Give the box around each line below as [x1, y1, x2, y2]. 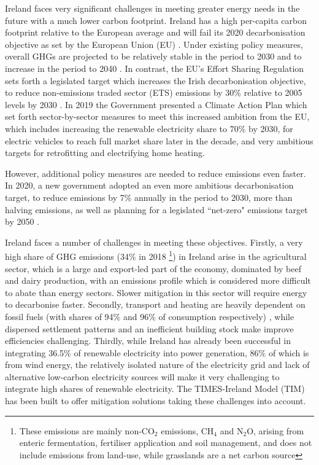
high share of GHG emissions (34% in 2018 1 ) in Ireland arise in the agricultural [5, 248, 307, 262]
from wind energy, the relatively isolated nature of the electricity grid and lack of [5, 358, 310, 371]
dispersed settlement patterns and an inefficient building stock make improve [5, 322, 294, 335]
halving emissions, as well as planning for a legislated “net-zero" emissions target [5, 203, 308, 216]
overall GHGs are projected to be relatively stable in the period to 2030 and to [5, 50, 302, 63]
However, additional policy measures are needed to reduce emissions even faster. [5, 166, 306, 179]
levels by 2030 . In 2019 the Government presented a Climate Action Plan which [5, 98, 307, 111]
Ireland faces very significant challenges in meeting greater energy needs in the [5, 2, 300, 14]
